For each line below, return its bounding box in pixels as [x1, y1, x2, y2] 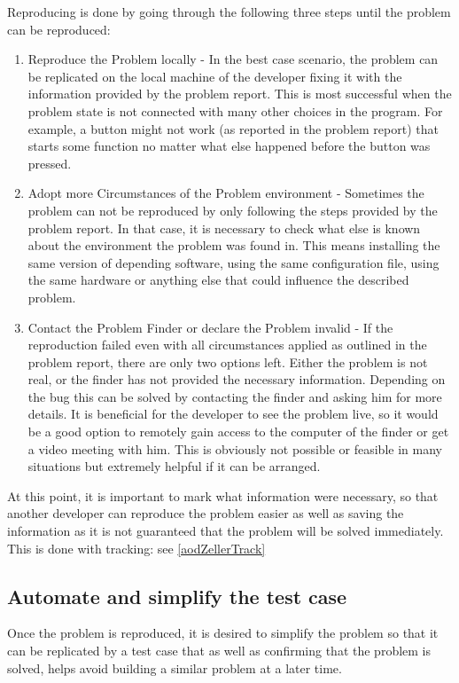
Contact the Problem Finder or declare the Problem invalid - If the [27, 318, 393, 336]
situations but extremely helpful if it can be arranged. [27, 457, 321, 475]
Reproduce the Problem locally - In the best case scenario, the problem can [27, 50, 439, 68]
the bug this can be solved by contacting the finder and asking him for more [27, 387, 442, 405]
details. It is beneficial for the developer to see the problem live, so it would [27, 404, 439, 423]
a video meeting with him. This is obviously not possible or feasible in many [27, 439, 442, 458]
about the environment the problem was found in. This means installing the [27, 236, 440, 255]
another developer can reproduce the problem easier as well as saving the [7, 504, 404, 522]
